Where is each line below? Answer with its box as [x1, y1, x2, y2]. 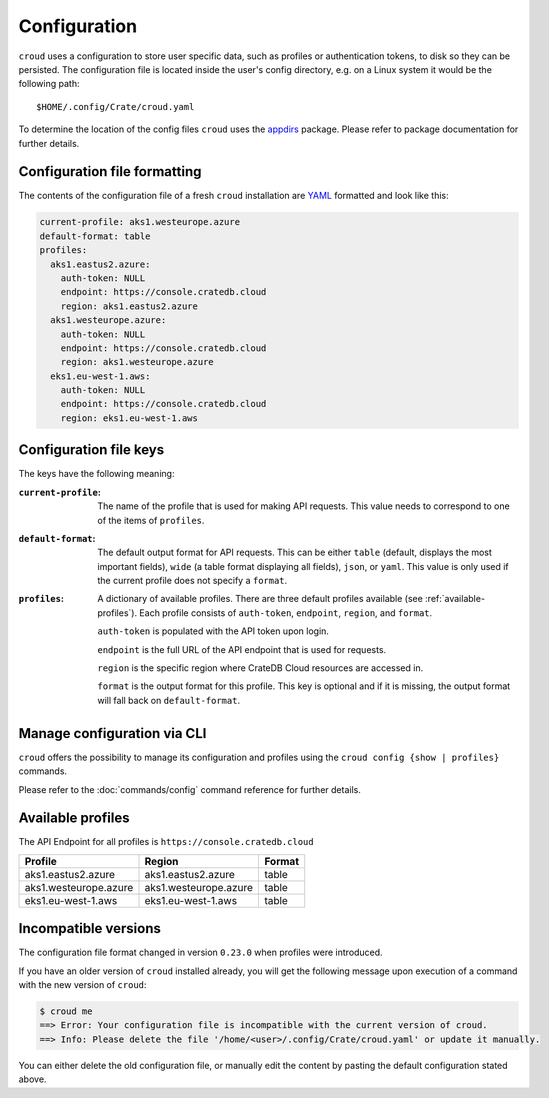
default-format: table [39, 230, 151, 242]
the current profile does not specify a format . [97, 575, 288, 587]
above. [18, 1073, 47, 1085]
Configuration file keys [18, 441, 165, 459]
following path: [18, 78, 80, 90]
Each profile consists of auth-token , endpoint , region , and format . [139, 606, 433, 619]
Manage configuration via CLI [18, 725, 207, 742]
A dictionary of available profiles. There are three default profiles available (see [97, 593, 424, 605]
